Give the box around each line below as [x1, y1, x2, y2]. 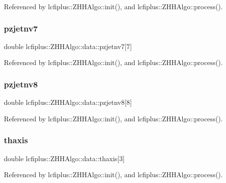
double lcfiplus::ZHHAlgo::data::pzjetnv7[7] [4, 41, 132, 51]
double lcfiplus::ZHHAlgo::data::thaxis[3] [4, 153, 125, 163]
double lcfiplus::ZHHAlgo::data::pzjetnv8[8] [4, 97, 132, 107]
